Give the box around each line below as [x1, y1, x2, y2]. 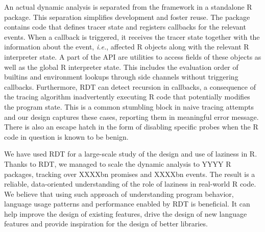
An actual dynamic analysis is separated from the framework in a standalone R [4, 2, 252, 12]
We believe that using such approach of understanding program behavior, [4, 188, 234, 199]
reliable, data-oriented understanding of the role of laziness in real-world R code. [4, 178, 256, 189]
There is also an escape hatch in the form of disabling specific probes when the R [4, 121, 258, 132]
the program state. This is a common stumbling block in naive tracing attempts [4, 101, 254, 112]
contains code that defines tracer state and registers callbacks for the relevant [4, 21, 246, 32]
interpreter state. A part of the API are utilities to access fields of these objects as [4, 51, 261, 62]
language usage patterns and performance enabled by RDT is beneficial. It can [4, 198, 250, 209]
